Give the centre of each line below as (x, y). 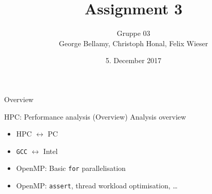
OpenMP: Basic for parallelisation (71, 168)
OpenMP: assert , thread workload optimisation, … (97, 185)
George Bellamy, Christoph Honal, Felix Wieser (133, 43)
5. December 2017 (133, 60)
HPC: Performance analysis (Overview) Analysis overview (95, 116)
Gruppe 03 (133, 33)
